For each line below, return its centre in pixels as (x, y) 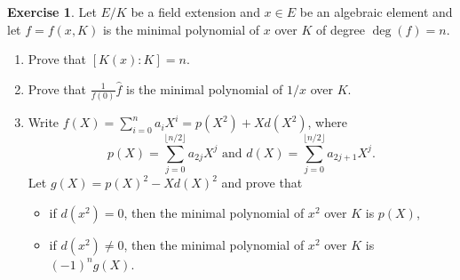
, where (327, 122)
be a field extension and (195, 12)
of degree (341, 29)
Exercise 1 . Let (52, 12)
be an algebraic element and (376, 12)
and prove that (262, 183)
